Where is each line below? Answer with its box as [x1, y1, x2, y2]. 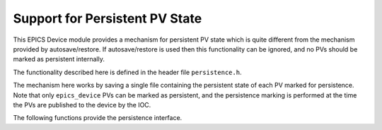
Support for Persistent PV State [13, 11, 202, 26]
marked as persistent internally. [13, 55, 105, 64]
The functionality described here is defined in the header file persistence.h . [13, 68, 242, 76]
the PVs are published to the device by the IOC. [13, 100, 151, 109]
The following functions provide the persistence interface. [13, 114, 183, 122]
